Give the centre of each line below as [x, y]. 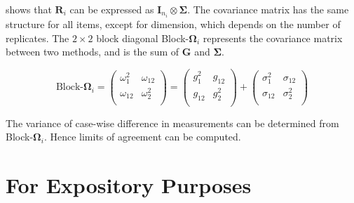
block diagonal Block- [143, 38]
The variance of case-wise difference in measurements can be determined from [172, 123]
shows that [29, 9]
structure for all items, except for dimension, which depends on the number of [173, 24]
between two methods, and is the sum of [93, 52]
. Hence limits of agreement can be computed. [142, 137]
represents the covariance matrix [273, 38]
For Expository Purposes [129, 185]
